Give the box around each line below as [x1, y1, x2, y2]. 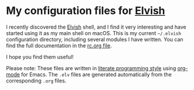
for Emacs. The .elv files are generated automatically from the [21, 71, 172, 78]
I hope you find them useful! [6, 53, 74, 60]
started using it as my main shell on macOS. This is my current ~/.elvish [6, 29, 181, 36]
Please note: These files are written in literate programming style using [6, 64, 176, 71]
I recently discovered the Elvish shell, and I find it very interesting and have [6, 23, 187, 30]
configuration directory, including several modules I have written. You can [6, 36, 183, 43]
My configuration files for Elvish [6, 4, 165, 18]
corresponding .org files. [6, 77, 67, 84]
